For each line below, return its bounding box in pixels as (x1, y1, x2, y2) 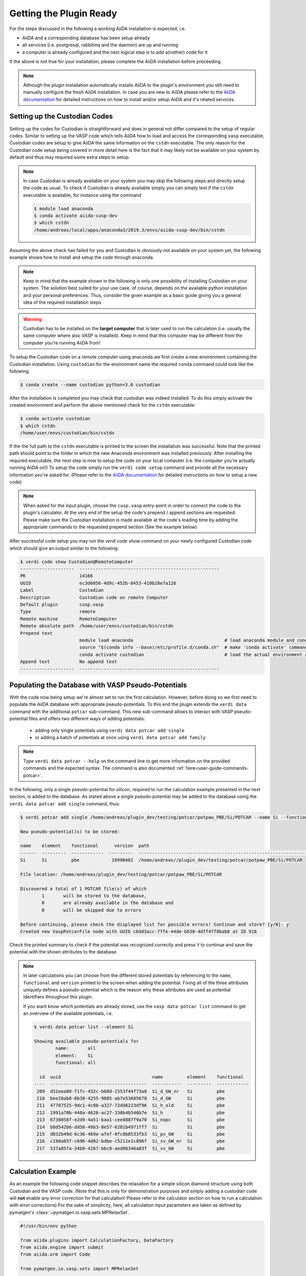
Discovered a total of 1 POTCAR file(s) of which (20, 886, 147, 892)
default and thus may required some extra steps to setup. (9, 154, 130, 160)
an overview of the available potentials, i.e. (23, 1011, 113, 1017)
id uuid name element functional (39, 1074, 244, 1079)
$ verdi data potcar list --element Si (34, 1024, 134, 1030)
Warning (23, 316, 42, 322)
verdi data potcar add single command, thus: (9, 800, 120, 806)
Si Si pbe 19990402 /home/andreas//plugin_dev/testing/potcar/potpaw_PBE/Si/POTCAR (20, 857, 303, 863)
